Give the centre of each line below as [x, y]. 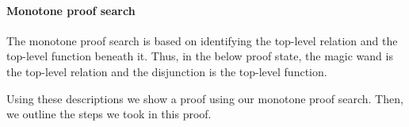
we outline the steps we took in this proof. [109, 114]
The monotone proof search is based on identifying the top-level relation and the [202, 40]
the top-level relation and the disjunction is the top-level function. [167, 71]
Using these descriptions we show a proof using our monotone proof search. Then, [205, 98]
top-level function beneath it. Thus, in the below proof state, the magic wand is [200, 56]
